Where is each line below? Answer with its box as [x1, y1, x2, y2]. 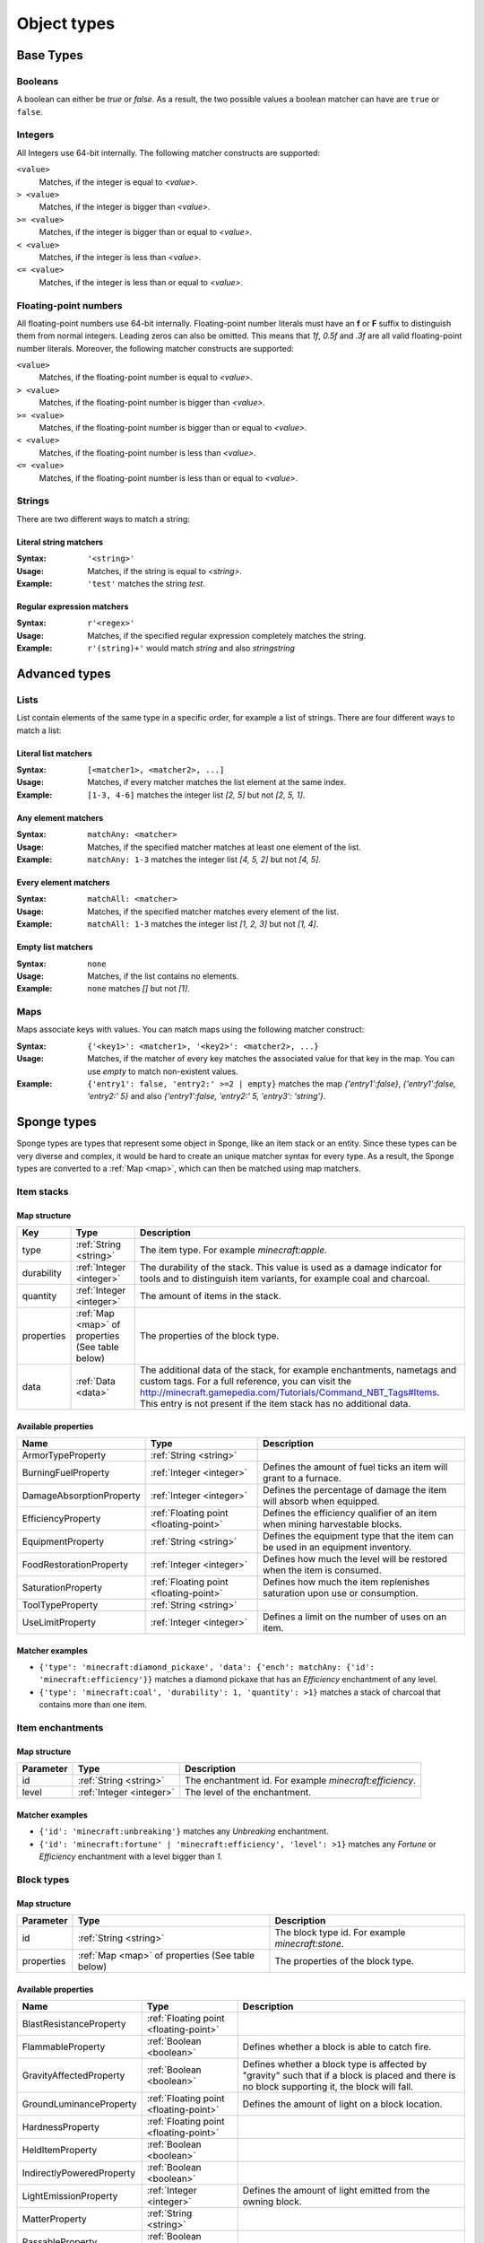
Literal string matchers [16, 537, 103, 547]
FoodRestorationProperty [22, 1558, 129, 1571]
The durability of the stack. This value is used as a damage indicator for [139, 1261, 443, 1274]
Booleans [16, 74, 59, 87]
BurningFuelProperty [22, 1467, 110, 1479]
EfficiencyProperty [22, 1513, 101, 1525]
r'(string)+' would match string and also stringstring [87, 642, 296, 654]
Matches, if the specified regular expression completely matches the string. [87, 630, 367, 641]
